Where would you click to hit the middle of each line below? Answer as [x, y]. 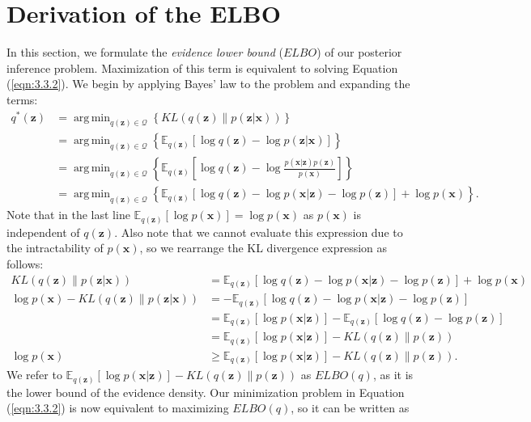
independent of [43, 232]
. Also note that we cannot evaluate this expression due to [259, 232]
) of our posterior [359, 52]
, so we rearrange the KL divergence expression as [263, 248]
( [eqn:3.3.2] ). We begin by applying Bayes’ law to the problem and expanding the [208, 84]
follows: [25, 263]
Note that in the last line [68, 215]
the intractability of [55, 248]
